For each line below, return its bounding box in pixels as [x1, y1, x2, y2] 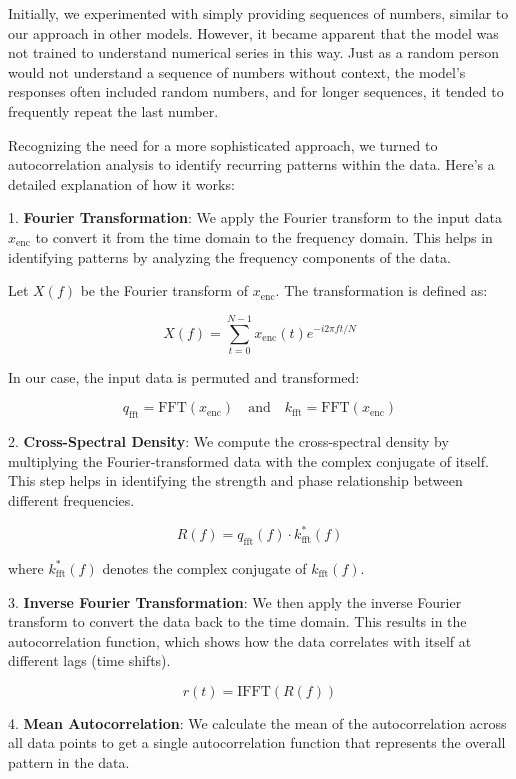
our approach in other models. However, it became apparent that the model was [8, 22, 499, 43]
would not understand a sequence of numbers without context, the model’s [8, 61, 466, 82]
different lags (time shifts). [8, 650, 171, 671]
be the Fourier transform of [80, 280, 248, 301]
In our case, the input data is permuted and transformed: [8, 366, 360, 387]
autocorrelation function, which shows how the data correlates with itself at [8, 630, 472, 651]
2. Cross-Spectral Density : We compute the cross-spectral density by [8, 431, 449, 452]
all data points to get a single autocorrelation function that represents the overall [8, 732, 506, 753]
